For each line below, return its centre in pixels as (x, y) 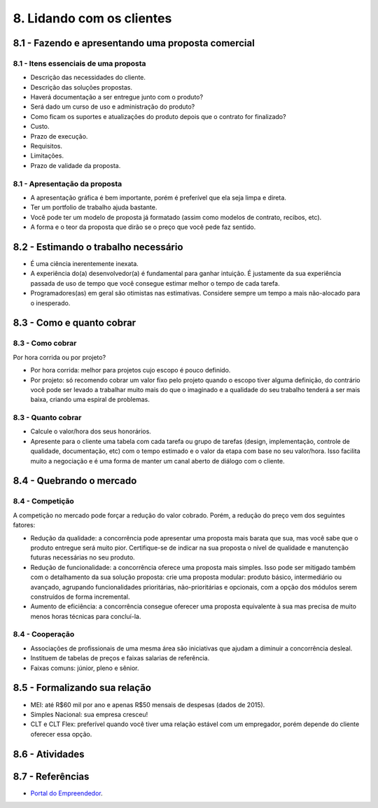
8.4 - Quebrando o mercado (75, 481)
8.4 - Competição (44, 501)
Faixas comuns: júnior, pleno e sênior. (85, 668)
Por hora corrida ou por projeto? (59, 357)
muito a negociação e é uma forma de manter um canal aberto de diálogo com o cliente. (157, 461)
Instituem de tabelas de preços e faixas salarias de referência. (120, 658)
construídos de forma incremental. (80, 597)
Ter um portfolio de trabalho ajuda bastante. (94, 207)
